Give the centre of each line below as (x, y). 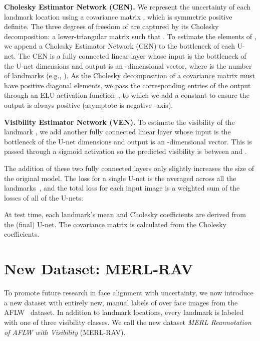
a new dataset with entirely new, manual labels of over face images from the (121, 302)
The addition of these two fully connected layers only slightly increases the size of (129, 168)
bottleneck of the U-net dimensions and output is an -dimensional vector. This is (128, 141)
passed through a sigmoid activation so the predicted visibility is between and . (125, 151)
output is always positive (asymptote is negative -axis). (89, 105)
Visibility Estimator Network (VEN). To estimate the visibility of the (119, 122)
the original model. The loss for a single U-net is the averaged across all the (120, 178)
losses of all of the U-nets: (44, 197)
